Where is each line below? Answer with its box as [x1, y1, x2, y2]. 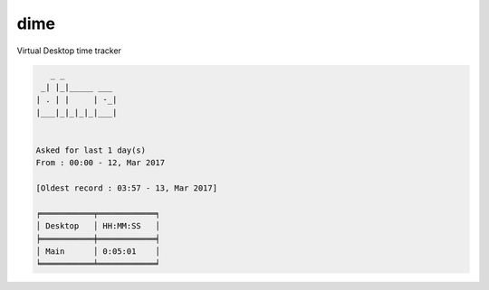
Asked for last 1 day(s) [35, 145, 147, 155]
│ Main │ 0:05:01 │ [35, 247, 160, 257]
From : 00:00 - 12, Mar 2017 [35, 158, 166, 168]
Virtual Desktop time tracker [16, 45, 122, 56]
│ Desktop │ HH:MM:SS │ [35, 221, 160, 231]
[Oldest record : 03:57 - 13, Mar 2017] [35, 183, 217, 193]
